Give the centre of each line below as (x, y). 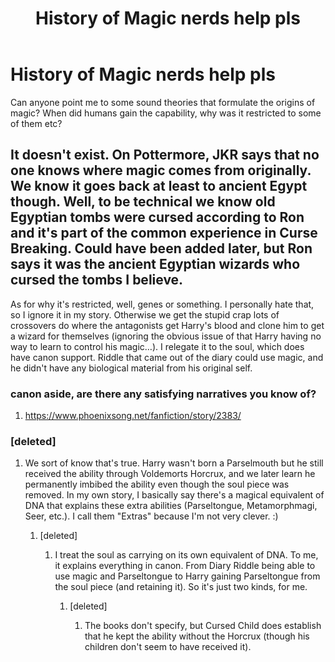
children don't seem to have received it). (168, 647)
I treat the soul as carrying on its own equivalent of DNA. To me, (186, 555)
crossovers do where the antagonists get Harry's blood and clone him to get (167, 325)
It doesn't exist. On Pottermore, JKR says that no (165, 155)
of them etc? (36, 123)
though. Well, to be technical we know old (143, 202)
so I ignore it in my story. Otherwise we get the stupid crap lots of (145, 314)
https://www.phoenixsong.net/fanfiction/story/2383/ (133, 416)
